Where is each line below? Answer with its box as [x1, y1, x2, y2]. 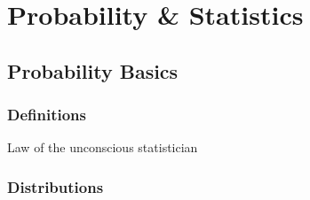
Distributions [7, 175, 104, 197]
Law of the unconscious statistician [7, 138, 198, 157]
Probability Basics [7, 57, 179, 84]
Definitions [7, 104, 86, 126]
